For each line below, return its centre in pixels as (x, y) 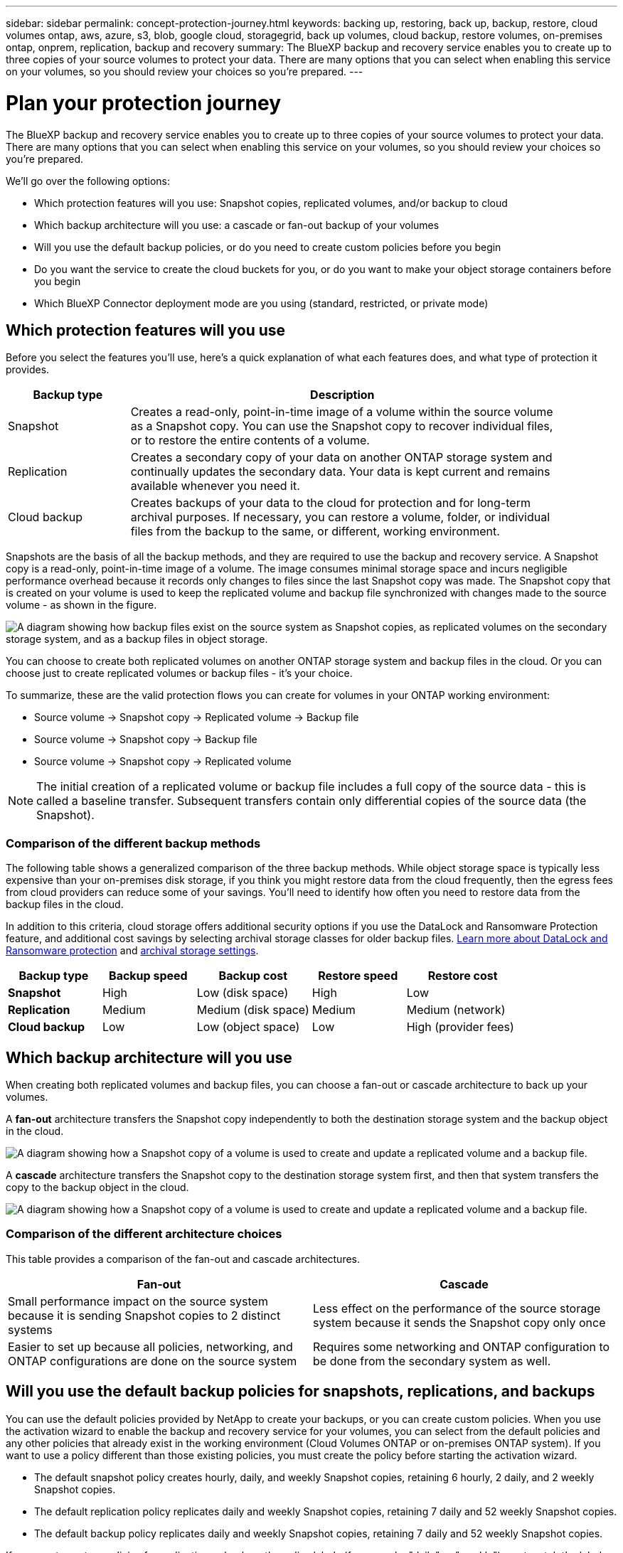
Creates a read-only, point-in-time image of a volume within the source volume (342, 412)
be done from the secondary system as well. (432, 1361)
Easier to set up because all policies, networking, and (150, 1346)
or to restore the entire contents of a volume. (250, 441)
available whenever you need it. (215, 486)
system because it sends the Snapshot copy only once (459, 1322)
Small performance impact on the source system (138, 1301)
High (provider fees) (460, 1027)
